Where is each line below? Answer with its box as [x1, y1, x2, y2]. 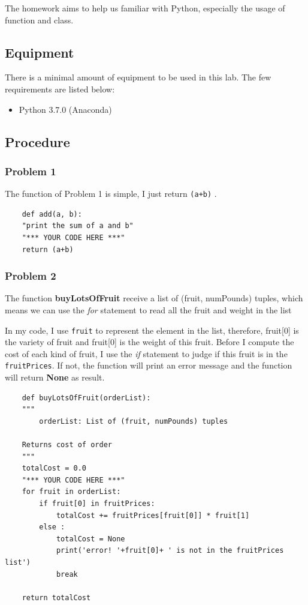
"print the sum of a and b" [22, 221, 134, 230]
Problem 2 [5, 268, 56, 283]
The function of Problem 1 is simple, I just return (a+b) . [5, 187, 217, 200]
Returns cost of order [22, 441, 112, 450]
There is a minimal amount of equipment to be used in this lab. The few [5, 71, 271, 83]
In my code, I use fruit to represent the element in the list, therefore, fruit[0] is [5, 324, 299, 336]
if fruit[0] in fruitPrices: [39, 499, 155, 508]
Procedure [5, 132, 70, 151]
